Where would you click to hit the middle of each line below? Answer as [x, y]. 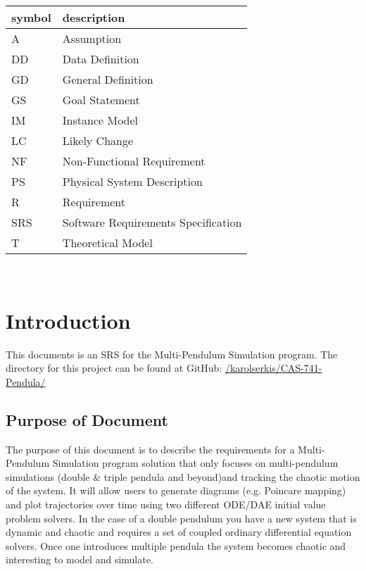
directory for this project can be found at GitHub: [114, 368]
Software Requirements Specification [152, 222]
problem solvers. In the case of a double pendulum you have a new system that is [181, 518]
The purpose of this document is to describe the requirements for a [150, 449]
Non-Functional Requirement [134, 161]
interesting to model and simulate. [80, 559]
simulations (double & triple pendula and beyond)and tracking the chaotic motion [183, 476]
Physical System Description [132, 181]
